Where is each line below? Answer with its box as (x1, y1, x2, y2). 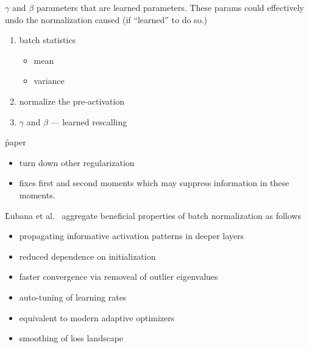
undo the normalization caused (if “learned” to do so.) (5, 13, 207, 26)
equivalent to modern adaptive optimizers (19, 311, 175, 324)
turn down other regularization (19, 156, 135, 169)
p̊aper (5, 136, 26, 148)
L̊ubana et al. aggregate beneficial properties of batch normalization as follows (5, 209, 301, 221)
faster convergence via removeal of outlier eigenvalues (19, 270, 218, 283)
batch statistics (19, 33, 76, 46)
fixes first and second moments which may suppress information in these (19, 176, 289, 189)
